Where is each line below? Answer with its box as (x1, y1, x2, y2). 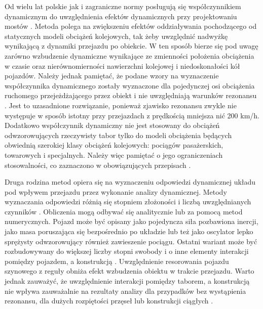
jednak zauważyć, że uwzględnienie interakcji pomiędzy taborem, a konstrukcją (5, 276, 250, 286)
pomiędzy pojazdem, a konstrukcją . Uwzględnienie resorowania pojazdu (5, 255, 229, 266)
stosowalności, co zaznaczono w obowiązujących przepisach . (5, 159, 191, 170)
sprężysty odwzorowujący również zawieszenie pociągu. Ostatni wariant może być (5, 236, 257, 246)
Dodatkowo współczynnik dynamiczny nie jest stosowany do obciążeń (5, 120, 220, 130)
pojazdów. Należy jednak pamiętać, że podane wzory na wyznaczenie (5, 70, 219, 81)
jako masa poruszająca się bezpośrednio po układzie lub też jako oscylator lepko (5, 226, 253, 237)
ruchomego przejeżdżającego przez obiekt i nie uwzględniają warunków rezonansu (5, 90, 257, 101)
